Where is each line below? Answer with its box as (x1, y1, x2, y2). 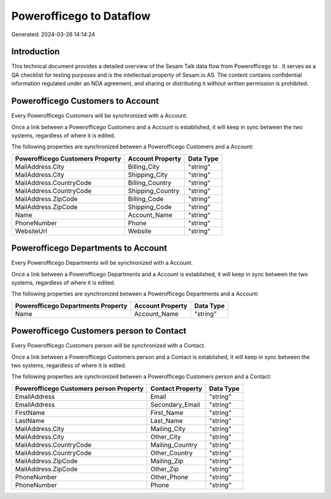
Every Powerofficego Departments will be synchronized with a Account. (11, 259, 193, 267)
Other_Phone (150, 473, 189, 481)
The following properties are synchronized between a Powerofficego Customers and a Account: (11, 143, 254, 150)
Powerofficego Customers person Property (15, 384, 144, 392)
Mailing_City (150, 424, 186, 433)
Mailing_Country (150, 440, 197, 449)
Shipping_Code (127, 202, 172, 211)
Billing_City (127, 162, 160, 171)
